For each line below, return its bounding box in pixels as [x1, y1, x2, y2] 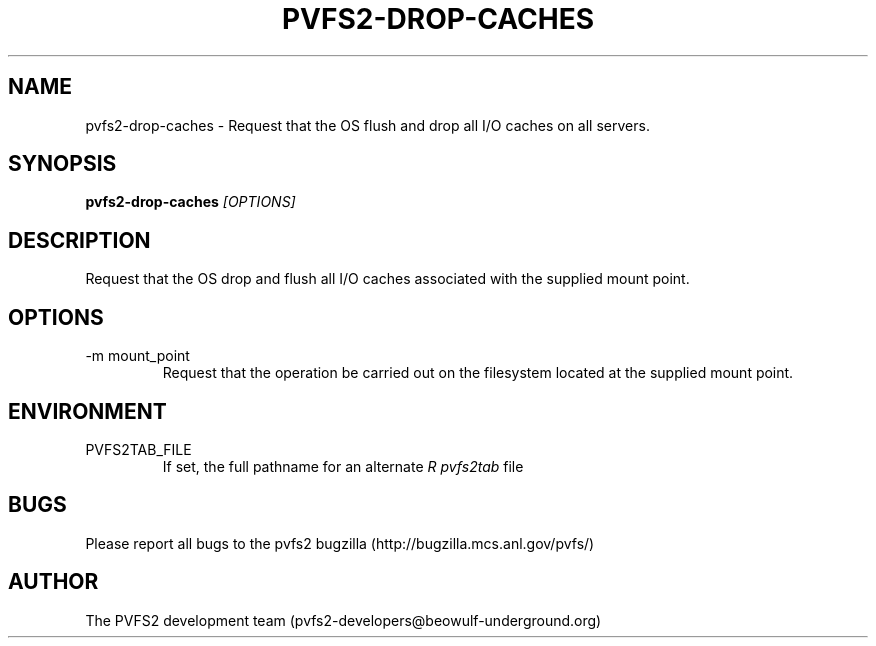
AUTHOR [8, 569, 99, 595]
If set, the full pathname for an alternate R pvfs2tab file [162, 457, 524, 475]
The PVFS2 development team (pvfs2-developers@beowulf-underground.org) [85, 611, 602, 629]
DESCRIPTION [8, 227, 151, 253]
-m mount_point [85, 347, 190, 365]
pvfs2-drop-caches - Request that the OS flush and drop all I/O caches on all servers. [85, 116, 650, 134]
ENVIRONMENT [8, 398, 167, 424]
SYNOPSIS [8, 151, 117, 177]
